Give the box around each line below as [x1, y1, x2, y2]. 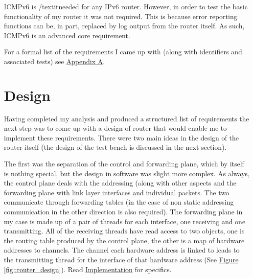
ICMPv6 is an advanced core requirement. [4, 30, 130, 40]
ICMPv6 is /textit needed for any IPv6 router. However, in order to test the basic [4, 1, 248, 11]
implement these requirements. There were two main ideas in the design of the [4, 132, 239, 142]
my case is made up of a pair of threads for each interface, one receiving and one [4, 216, 246, 226]
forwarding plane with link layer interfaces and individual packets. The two [4, 187, 230, 197]
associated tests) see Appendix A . [4, 56, 105, 66]
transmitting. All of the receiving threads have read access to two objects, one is [4, 226, 245, 236]
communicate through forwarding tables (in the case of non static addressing [4, 197, 234, 207]
